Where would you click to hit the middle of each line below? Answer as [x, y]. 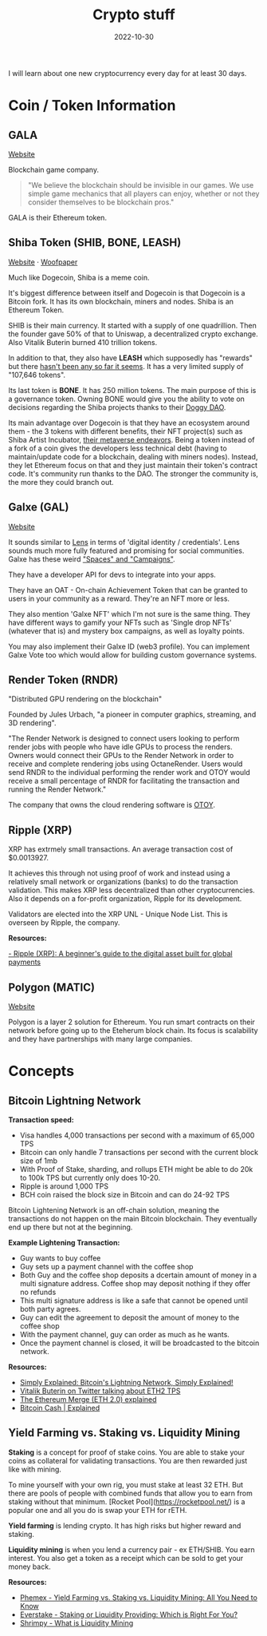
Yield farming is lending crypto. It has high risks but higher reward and [125, 1525]
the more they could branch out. [61, 482]
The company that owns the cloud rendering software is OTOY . [112, 805]
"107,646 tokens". [37, 375]
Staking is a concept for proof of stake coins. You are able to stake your [127, 1452]
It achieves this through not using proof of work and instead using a [120, 873]
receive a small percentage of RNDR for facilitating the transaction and [124, 781]
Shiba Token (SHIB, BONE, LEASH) [95, 242]
